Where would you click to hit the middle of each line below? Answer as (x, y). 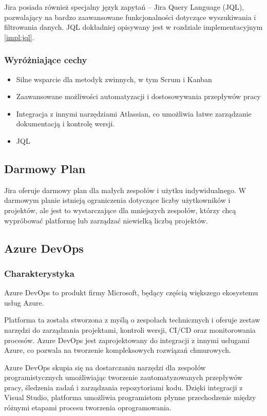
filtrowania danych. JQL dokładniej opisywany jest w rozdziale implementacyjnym (133, 27)
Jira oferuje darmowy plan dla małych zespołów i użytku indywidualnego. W (125, 190)
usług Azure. (24, 302)
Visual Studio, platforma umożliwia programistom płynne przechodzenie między (130, 397)
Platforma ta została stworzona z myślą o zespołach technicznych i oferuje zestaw (132, 320)
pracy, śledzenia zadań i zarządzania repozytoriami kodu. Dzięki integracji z (123, 387)
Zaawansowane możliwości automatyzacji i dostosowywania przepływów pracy (138, 96)
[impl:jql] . (19, 37)
